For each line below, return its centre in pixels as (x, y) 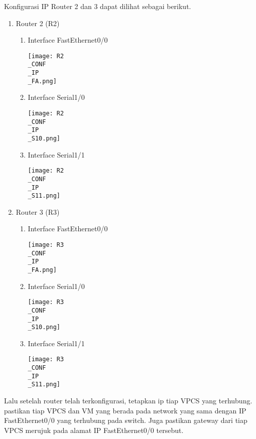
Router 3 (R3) (38, 211)
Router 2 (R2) (38, 23)
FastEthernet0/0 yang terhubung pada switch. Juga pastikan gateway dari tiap (126, 420)
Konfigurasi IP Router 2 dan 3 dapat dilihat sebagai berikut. (98, 6)
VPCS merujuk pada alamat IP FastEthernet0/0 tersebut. (94, 430)
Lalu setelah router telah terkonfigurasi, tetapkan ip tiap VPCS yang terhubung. (128, 401)
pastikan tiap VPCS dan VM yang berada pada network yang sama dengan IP (125, 410)
